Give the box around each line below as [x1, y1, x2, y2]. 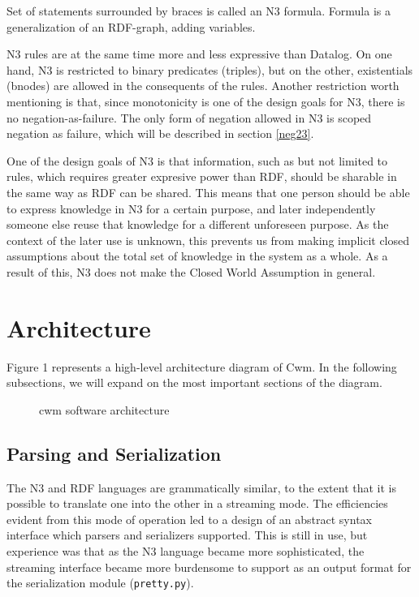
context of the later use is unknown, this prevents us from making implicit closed [6, 231, 410, 248]
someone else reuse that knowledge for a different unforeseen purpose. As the [6, 216, 389, 233]
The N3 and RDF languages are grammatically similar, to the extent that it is [6, 479, 397, 496]
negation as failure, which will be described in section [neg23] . [6, 125, 314, 142]
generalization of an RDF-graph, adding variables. [6, 18, 256, 35]
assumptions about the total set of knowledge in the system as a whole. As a [6, 247, 388, 264]
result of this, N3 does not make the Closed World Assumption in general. [6, 263, 376, 280]
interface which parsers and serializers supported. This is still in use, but [6, 526, 368, 543]
